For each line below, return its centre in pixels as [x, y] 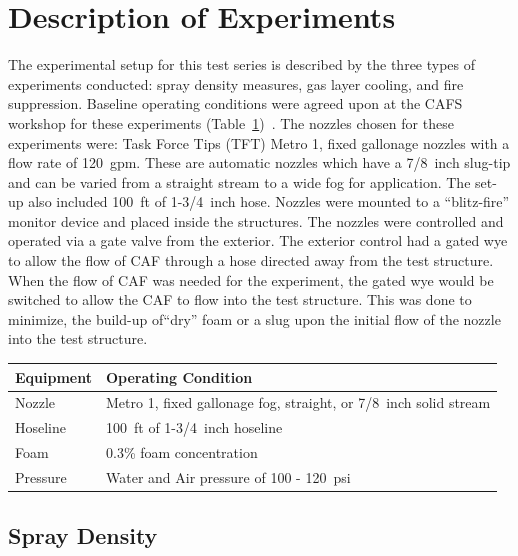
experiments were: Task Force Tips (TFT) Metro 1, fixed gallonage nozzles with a [259, 142]
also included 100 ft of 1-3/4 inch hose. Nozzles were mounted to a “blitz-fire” [269, 201]
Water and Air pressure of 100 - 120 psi [228, 476]
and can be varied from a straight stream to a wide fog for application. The [239, 181]
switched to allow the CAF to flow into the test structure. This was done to [240, 299]
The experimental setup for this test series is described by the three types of [242, 64]
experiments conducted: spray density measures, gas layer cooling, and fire [236, 83]
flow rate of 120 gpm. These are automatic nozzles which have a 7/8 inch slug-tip [259, 162]
